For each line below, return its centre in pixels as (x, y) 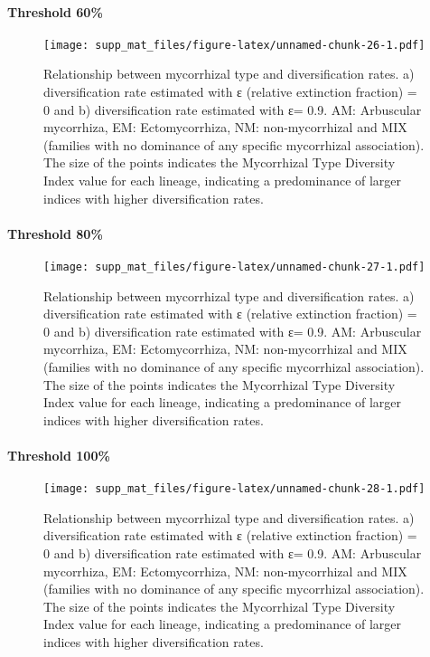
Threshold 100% (59, 455)
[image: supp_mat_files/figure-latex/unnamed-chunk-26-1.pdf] (234, 45)
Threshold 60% (55, 11)
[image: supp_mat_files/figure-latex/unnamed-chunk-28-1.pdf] (234, 489)
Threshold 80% (55, 233)
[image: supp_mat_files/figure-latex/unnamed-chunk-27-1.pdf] (234, 267)
